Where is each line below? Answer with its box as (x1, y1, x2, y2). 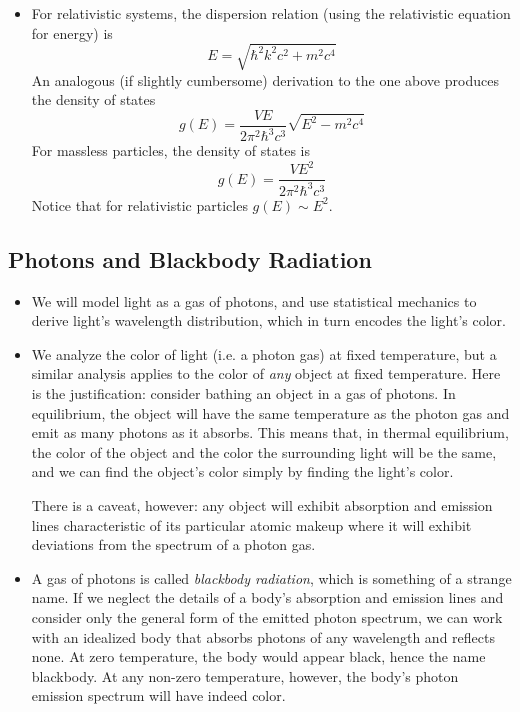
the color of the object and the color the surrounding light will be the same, (31, 441, 497, 462)
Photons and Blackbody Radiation (8, 243, 372, 274)
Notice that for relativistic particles (31, 194, 248, 215)
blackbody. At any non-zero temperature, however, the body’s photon (31, 665, 459, 686)
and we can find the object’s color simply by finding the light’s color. (31, 461, 454, 482)
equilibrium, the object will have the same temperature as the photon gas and (31, 402, 510, 423)
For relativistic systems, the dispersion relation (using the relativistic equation (31, 3, 511, 23)
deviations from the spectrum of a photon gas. (31, 534, 316, 555)
